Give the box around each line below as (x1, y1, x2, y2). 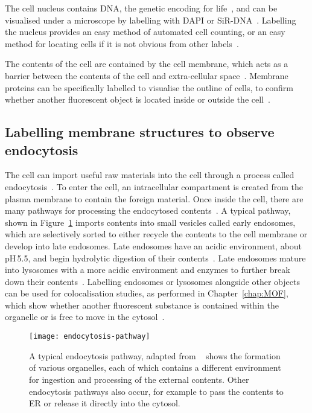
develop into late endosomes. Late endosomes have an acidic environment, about (5, 239, 302, 252)
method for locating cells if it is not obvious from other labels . (5, 37, 239, 50)
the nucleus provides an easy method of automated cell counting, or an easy (5, 25, 285, 38)
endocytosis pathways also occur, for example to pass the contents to (29, 385, 284, 397)
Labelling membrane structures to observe (5, 123, 275, 141)
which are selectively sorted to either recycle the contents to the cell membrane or (5, 228, 308, 240)
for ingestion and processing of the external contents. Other (29, 373, 249, 385)
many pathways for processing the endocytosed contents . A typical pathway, (5, 204, 291, 217)
